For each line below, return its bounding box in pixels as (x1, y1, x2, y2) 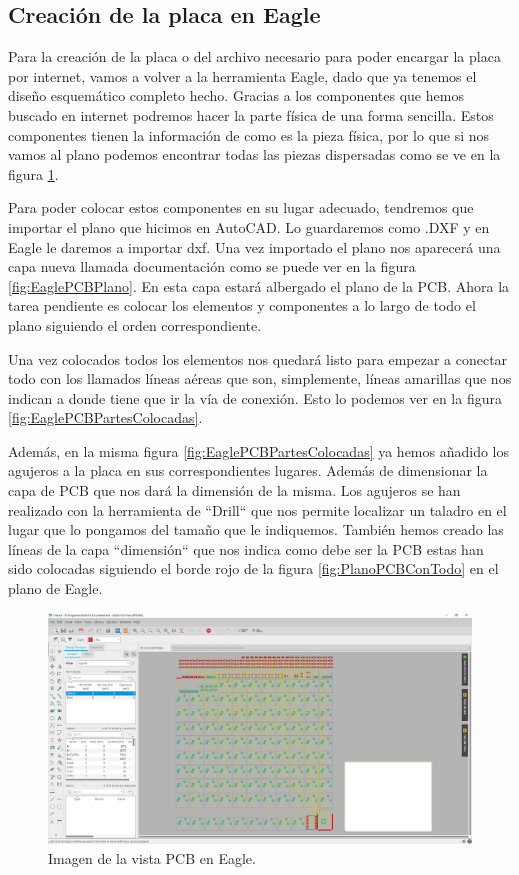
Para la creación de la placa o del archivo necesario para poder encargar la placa (8, 46, 501, 67)
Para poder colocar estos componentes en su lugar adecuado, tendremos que (8, 197, 474, 218)
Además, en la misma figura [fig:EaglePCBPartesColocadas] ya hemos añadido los (8, 440, 510, 461)
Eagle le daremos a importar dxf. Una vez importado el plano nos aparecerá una (8, 236, 501, 257)
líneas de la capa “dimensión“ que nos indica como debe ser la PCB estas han (8, 538, 484, 559)
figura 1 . (8, 163, 59, 184)
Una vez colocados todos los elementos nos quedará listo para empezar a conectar (8, 348, 508, 369)
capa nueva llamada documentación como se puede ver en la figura (8, 256, 416, 277)
